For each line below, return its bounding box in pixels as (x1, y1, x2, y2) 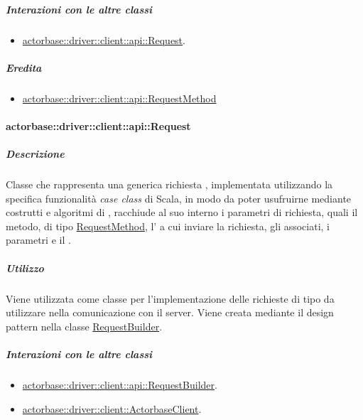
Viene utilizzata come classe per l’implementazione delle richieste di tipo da (6, 291, 335, 306)
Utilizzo (6, 260, 44, 275)
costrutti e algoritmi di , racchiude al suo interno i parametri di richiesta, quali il (6, 205, 358, 220)
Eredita (6, 60, 42, 75)
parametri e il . (6, 232, 71, 247)
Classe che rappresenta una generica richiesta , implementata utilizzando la (6, 177, 333, 192)
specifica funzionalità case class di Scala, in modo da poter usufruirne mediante (6, 190, 352, 205)
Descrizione (6, 146, 65, 161)
